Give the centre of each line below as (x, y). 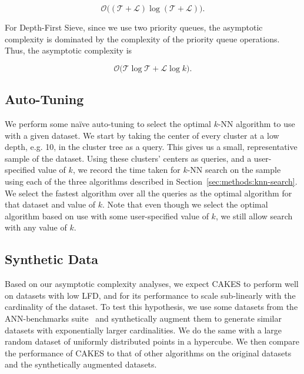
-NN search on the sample (234, 170)
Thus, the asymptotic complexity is (69, 50)
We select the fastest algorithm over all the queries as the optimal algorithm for (148, 193)
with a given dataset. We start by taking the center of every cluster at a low (142, 135)
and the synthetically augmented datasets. (81, 364)
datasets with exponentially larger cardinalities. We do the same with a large (143, 330)
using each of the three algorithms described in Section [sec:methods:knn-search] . (151, 181)
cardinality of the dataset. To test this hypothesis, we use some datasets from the (151, 307)
